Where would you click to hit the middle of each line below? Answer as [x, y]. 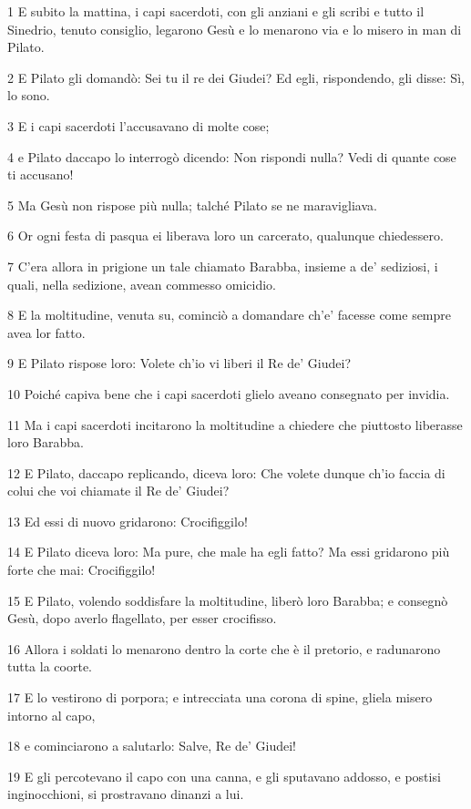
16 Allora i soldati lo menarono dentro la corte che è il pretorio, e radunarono [224, 648]
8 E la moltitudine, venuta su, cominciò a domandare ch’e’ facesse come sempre [230, 315]
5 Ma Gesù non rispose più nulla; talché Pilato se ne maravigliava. [192, 205]
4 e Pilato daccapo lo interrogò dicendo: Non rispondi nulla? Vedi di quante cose [232, 156]
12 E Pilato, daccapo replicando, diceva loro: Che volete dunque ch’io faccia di [226, 472]
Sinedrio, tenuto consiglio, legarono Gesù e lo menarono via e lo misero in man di [235, 29]
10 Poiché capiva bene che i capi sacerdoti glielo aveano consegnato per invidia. [229, 393]
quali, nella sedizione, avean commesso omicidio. [142, 284]
